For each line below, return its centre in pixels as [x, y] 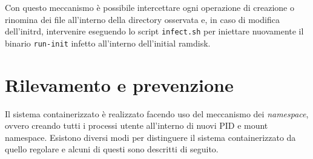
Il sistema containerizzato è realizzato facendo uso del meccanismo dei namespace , [157, 113]
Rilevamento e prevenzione [119, 84]
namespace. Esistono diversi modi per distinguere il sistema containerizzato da [150, 137]
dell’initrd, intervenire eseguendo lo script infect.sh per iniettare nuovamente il [154, 31]
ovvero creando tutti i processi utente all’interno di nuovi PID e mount [137, 125]
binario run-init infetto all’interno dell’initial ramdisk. [108, 43]
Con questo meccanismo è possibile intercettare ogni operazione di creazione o [150, 7]
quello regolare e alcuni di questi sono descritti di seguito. [112, 149]
